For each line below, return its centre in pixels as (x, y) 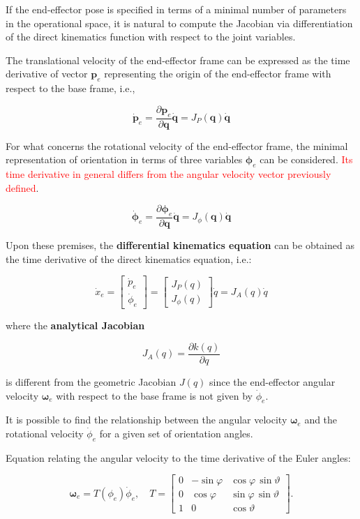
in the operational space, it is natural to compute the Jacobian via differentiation (179, 23)
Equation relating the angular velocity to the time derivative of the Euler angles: (178, 457)
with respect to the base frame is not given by (154, 395)
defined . (22, 187)
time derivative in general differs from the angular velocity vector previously (168, 173)
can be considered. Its (306, 159)
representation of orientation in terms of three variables (124, 159)
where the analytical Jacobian (75, 325)
